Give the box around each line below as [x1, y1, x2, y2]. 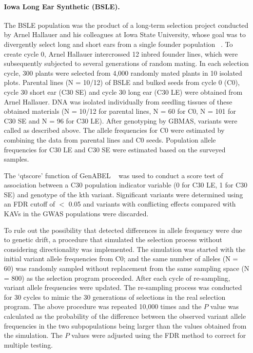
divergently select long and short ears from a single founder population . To [4, 39, 233, 49]
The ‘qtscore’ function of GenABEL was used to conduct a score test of [4, 170, 223, 180]
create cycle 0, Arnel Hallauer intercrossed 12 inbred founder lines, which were [4, 48, 238, 59]
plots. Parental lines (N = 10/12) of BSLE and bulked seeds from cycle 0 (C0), [4, 77, 240, 87]
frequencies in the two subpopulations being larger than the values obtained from [4, 320, 247, 331]
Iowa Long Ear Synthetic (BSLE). [4, 1, 120, 11]
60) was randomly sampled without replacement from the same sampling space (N [4, 263, 250, 273]
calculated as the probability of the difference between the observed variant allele [4, 311, 246, 321]
